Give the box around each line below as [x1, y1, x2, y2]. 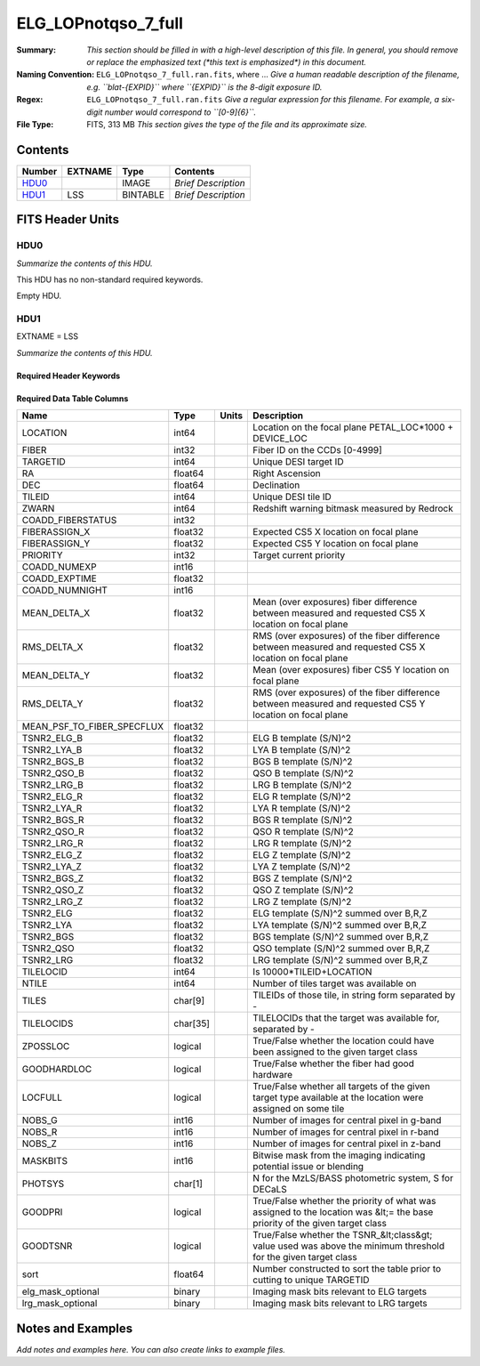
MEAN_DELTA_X [21, 607, 91, 619]
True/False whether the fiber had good [252, 1057, 415, 1070]
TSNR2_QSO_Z [21, 884, 84, 896]
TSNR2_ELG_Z [21, 849, 83, 861]
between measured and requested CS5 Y [252, 698, 426, 710]
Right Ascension [252, 467, 322, 480]
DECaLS [252, 1184, 288, 1196]
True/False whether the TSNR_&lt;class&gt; [252, 1229, 433, 1241]
